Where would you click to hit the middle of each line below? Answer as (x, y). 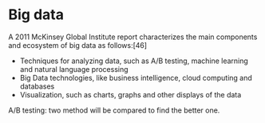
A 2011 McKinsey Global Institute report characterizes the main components (133, 37)
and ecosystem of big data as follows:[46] (78, 45)
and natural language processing (74, 69)
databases (37, 86)
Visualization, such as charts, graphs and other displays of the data (131, 94)
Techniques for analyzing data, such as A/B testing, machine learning (134, 61)
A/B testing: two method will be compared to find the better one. (114, 110)
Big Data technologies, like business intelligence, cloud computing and (136, 77)
